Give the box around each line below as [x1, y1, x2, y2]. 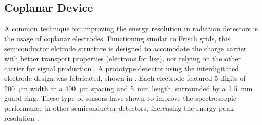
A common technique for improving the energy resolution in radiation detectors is [4, 23, 258, 34]
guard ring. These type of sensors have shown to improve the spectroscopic [4, 93, 237, 103]
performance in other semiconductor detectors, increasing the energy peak [4, 102, 234, 113]
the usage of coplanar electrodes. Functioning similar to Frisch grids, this [4, 33, 231, 44]
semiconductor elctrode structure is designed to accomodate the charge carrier [4, 43, 247, 54]
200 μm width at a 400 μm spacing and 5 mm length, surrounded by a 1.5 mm [4, 82, 253, 93]
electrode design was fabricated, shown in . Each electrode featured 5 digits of [4, 73, 246, 84]
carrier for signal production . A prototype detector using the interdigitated [4, 63, 239, 73]
